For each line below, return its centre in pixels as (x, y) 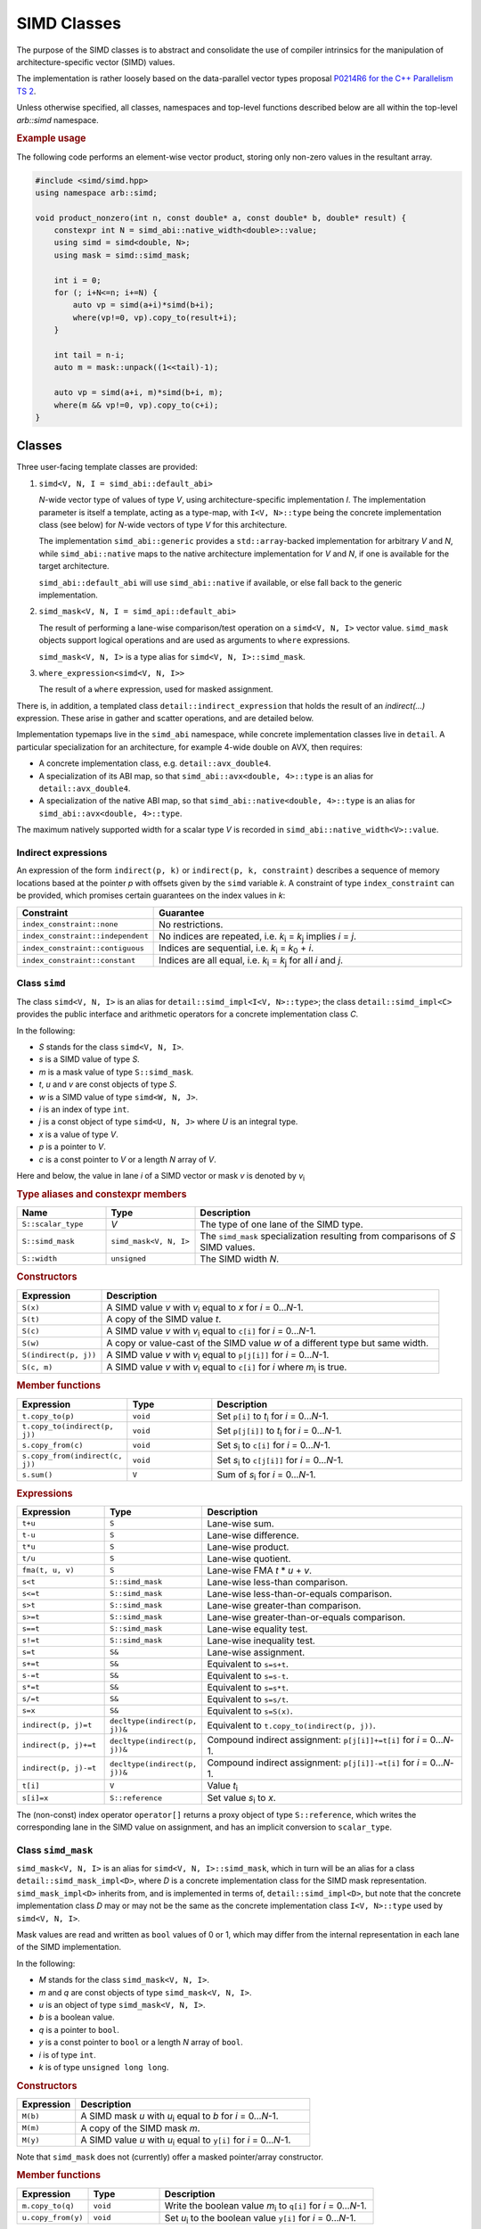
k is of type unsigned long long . (104, 2067)
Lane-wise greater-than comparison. (284, 1605)
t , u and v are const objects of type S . (108, 1084)
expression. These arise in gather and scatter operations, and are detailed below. (165, 719)
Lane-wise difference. (253, 1535)
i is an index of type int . (84, 1109)
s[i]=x (35, 1798)
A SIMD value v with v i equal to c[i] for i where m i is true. (227, 1368)
